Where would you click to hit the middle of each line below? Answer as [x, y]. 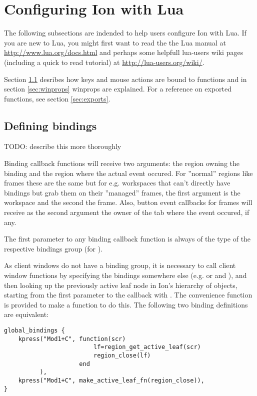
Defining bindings [50, 125]
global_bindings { [34, 330]
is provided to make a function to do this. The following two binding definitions [126, 304]
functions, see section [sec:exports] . [57, 98]
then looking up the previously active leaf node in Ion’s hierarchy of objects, [121, 285]
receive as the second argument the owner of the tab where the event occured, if [127, 212]
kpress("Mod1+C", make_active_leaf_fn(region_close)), [111, 380]
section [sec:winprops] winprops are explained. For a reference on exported [118, 89]
